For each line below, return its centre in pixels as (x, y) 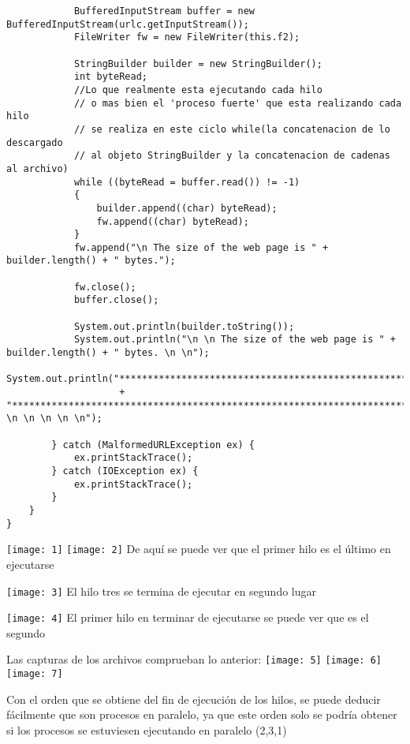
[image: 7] (35, 674)
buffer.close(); (116, 300)
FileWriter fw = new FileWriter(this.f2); (187, 37)
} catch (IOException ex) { (125, 471)
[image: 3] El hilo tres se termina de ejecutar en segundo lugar (161, 591)
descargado (35, 142)
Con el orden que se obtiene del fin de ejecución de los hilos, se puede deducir (194, 699)
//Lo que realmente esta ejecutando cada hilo (198, 90)
